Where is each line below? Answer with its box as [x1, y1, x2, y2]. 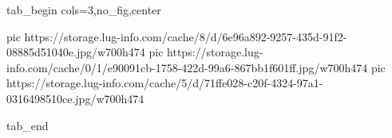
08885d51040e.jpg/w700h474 [6, 44, 145, 60]
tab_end [6, 117, 49, 133]
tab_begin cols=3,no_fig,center [6, 2, 161, 17]
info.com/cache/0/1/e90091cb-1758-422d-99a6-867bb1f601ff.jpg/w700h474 [6, 59, 368, 75]
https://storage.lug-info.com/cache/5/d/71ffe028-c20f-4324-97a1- [6, 75, 323, 91]
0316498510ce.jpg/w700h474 [6, 90, 145, 106]
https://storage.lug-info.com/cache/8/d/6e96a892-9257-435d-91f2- [24, 28, 347, 44]
